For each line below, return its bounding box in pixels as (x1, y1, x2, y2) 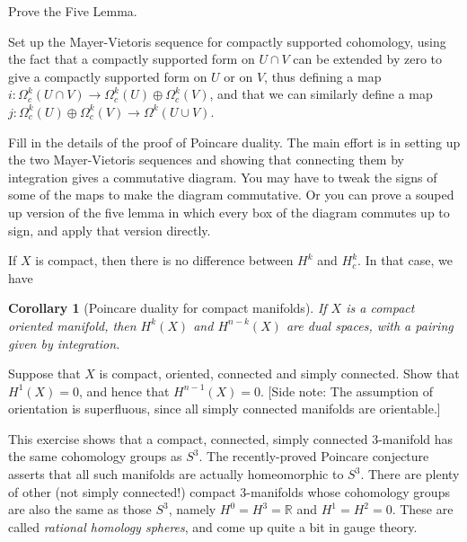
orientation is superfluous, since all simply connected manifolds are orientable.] (8, 399, 441, 418)
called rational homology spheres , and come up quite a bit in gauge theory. (8, 517, 418, 536)
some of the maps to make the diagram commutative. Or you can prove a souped (8, 185, 454, 204)
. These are (392, 500, 454, 519)
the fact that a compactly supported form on (8, 49, 255, 68)
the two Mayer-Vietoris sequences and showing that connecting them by (8, 150, 404, 169)
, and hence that (79, 381, 170, 400)
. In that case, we (357, 251, 453, 270)
